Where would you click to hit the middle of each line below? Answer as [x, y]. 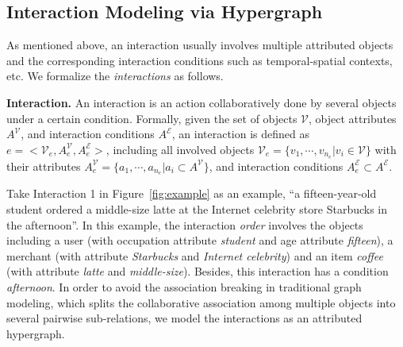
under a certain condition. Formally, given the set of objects [152, 118]
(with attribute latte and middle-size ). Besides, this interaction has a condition [198, 271]
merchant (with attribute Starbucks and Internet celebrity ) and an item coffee [195, 255]
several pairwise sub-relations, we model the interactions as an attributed [184, 318]
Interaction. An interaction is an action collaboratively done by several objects [201, 102]
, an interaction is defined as [240, 134]
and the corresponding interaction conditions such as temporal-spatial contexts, [200, 60]
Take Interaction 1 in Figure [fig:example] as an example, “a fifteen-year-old [192, 193]
